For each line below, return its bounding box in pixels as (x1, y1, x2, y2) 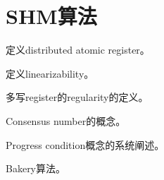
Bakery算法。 (6, 161, 66, 176)
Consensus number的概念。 (6, 113, 126, 128)
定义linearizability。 (6, 66, 94, 80)
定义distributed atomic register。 (6, 42, 150, 57)
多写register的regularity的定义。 (6, 90, 149, 104)
